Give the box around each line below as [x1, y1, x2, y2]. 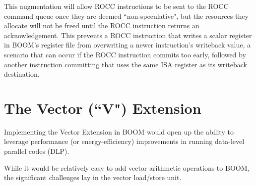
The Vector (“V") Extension [4, 97, 201, 118]
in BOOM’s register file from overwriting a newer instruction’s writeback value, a [4, 40, 251, 50]
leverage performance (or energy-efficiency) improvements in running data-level [4, 136, 245, 146]
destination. [4, 69, 40, 79]
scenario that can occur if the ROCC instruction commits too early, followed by [4, 49, 246, 59]
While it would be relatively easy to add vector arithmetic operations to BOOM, [4, 162, 250, 173]
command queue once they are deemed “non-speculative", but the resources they [4, 10, 249, 21]
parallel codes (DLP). [4, 146, 69, 156]
